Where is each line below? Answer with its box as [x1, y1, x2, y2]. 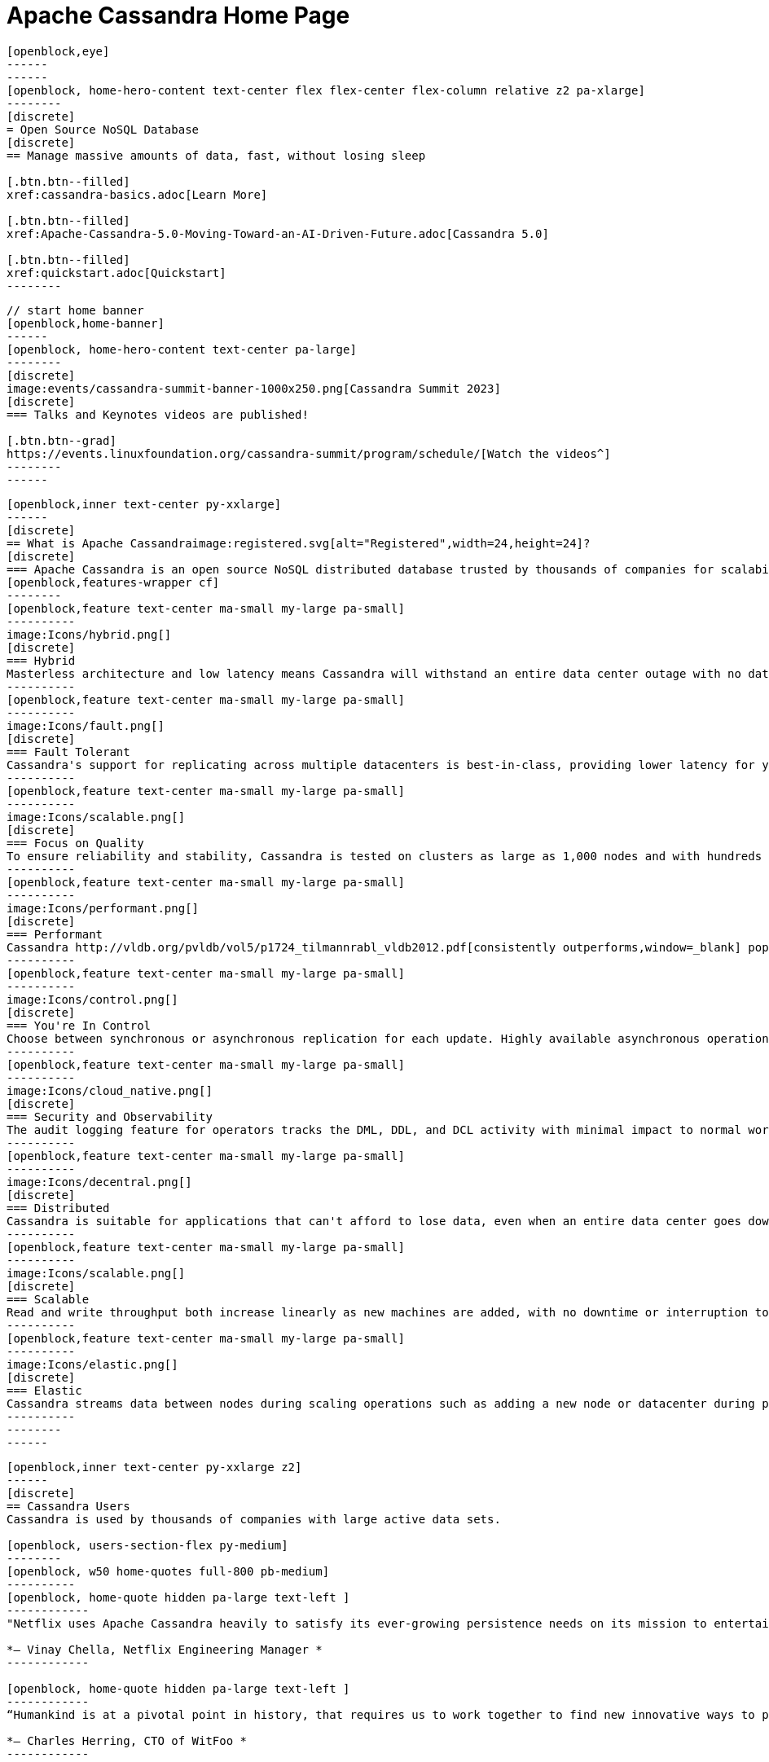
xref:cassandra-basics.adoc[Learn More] [7, 187, 268, 201]
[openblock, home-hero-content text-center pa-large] [7, 342, 357, 356]
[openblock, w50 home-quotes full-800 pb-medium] [7, 1564, 330, 1578]
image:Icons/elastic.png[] [7, 1357, 178, 1371]
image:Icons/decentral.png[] [7, 1175, 192, 1189]
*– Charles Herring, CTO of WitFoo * [7, 1733, 248, 1747]
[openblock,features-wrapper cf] [7, 575, 220, 589]
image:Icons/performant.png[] [7, 901, 200, 915]
